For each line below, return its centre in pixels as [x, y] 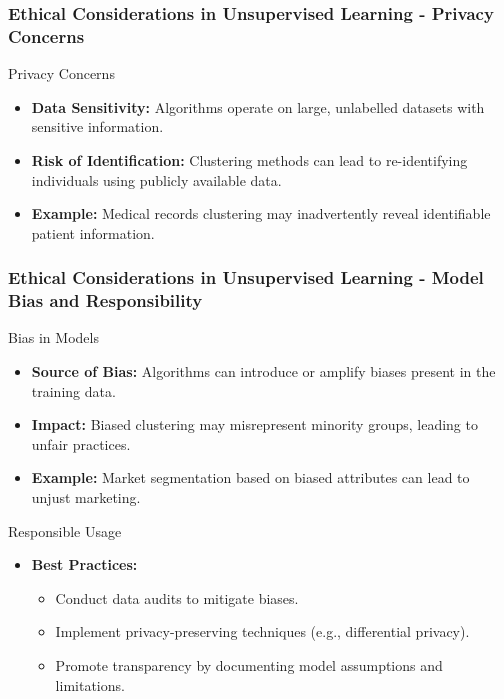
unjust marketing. [86, 497]
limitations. [90, 684]
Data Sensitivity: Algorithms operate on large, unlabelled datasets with [258, 106]
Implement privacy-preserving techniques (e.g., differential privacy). [262, 631]
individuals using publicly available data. [156, 179]
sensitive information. [97, 126]
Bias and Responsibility [105, 300]
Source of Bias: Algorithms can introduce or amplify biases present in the [263, 371]
